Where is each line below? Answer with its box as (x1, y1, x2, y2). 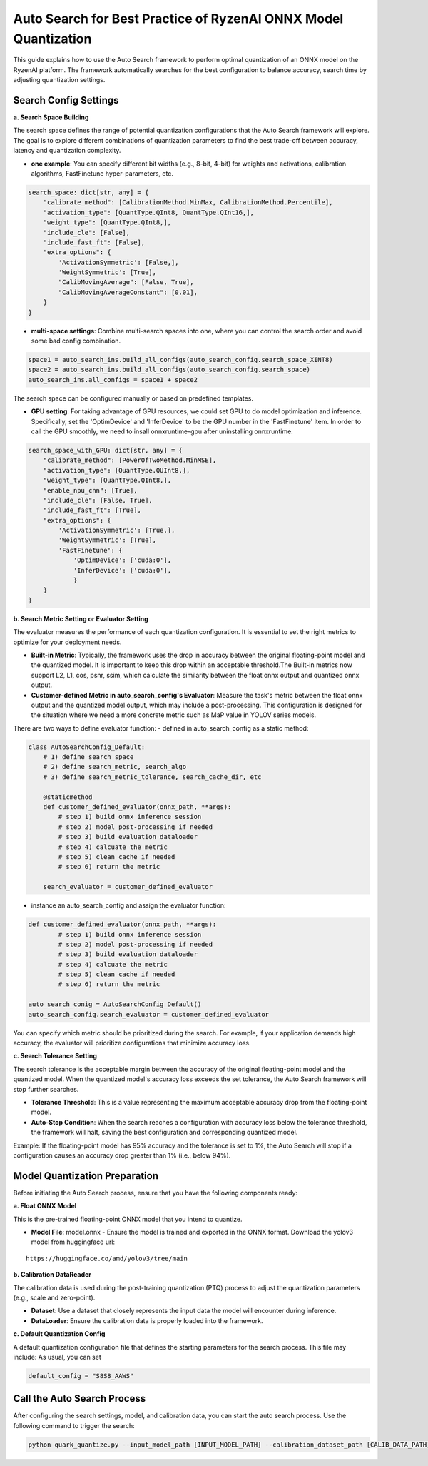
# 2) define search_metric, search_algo (43, 763, 187, 771)
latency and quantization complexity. (13, 146, 121, 155)
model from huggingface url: (31, 1237, 116, 1246)
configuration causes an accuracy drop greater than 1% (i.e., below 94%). (13, 1150, 231, 1160)
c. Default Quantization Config (13, 1330, 106, 1338)
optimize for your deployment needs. (13, 638, 122, 646)
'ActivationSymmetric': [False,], (58, 258, 179, 266)
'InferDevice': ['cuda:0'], (73, 566, 171, 574)
